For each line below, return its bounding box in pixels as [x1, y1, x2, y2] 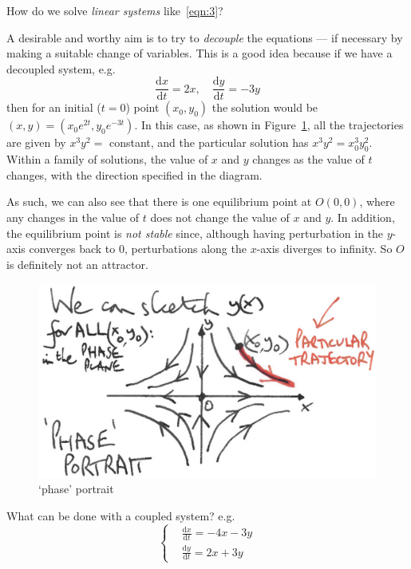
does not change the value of [150, 209, 290, 226]
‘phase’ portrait [38, 480, 114, 497]
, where [359, 193, 395, 210]
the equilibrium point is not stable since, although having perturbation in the [6, 224, 384, 241]
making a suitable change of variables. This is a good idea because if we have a [6, 45, 393, 61]
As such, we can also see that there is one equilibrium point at [6, 193, 312, 210]
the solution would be [211, 99, 318, 116]
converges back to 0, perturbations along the [29, 240, 247, 257]
